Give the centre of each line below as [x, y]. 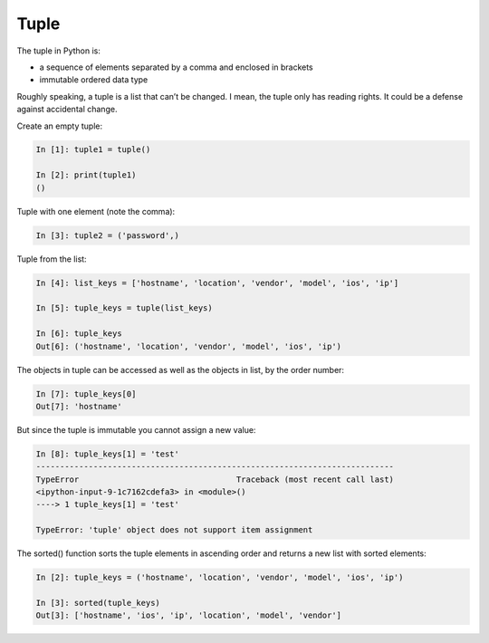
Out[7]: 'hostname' [79, 406]
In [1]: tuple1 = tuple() [93, 150]
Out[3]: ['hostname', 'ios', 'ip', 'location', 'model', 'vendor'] [189, 615]
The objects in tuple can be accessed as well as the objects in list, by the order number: [180, 369]
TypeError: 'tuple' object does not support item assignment [174, 530]
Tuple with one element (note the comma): [96, 211]
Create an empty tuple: [60, 126]
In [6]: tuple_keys [79, 334]
